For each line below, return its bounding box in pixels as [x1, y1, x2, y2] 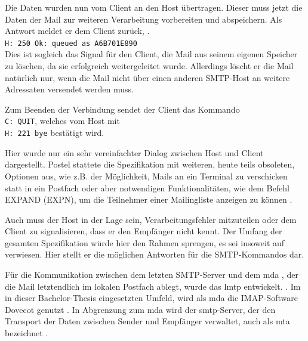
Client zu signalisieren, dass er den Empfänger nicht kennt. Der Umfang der [5, 225, 282, 237]
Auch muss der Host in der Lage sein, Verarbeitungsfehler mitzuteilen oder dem [5, 213, 297, 225]
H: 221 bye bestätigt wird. [5, 126, 104, 139]
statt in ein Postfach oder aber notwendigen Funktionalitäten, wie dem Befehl [5, 181, 289, 194]
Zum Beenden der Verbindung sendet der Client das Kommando [5, 103, 240, 115]
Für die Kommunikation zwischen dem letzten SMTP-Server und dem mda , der [5, 268, 298, 281]
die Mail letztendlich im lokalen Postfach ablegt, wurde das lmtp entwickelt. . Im [5, 280, 301, 292]
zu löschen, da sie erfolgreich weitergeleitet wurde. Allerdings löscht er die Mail [5, 60, 294, 72]
